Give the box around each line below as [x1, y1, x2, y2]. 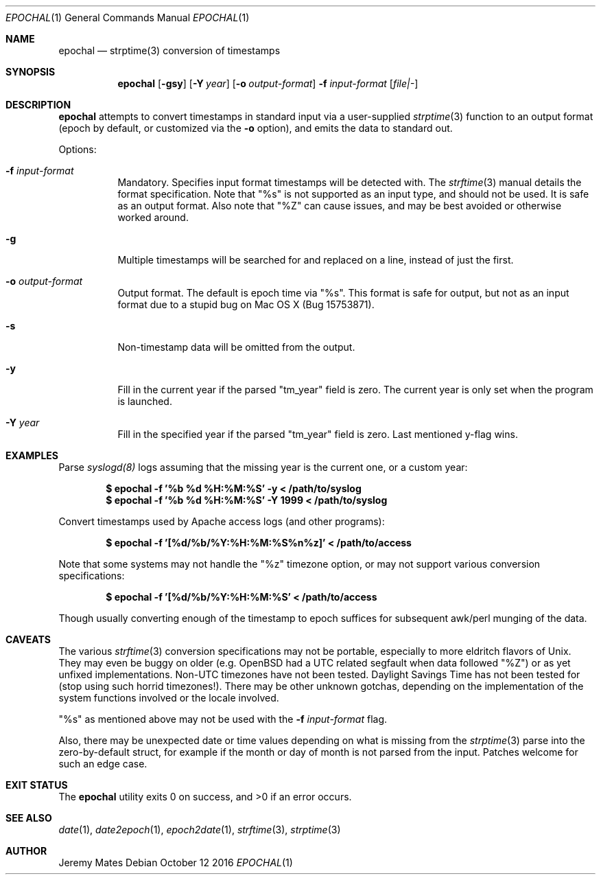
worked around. [117, 211, 189, 223]
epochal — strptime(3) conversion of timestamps [58, 45, 281, 56]
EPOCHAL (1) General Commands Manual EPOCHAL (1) [5, 12, 250, 23]
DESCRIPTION [5, 99, 71, 111]
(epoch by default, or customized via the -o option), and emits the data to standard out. [58, 122, 453, 134]
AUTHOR [5, 845, 47, 857]
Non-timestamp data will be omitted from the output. [117, 341, 355, 353]
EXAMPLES [5, 450, 58, 461]
